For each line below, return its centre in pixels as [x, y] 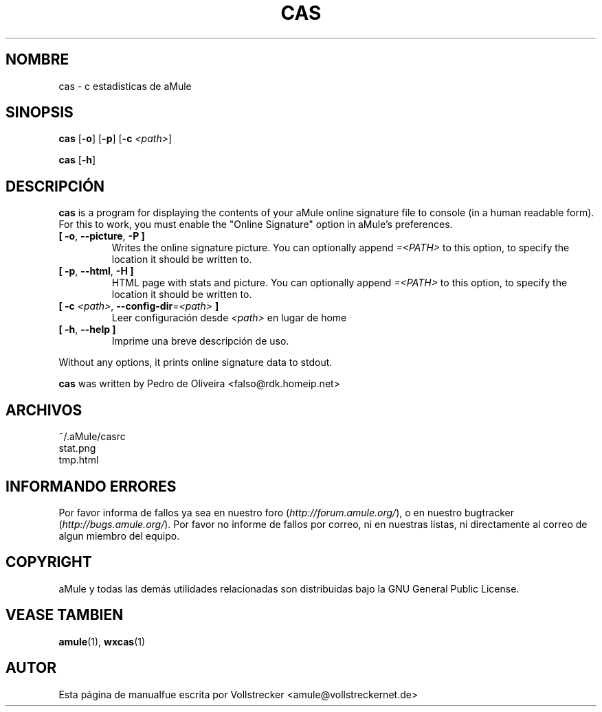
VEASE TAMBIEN [65, 615]
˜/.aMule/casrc [92, 437]
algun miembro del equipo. [119, 536]
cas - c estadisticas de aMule [125, 86]
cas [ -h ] [77, 160]
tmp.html [79, 460]
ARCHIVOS [44, 410]
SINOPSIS [40, 113]
